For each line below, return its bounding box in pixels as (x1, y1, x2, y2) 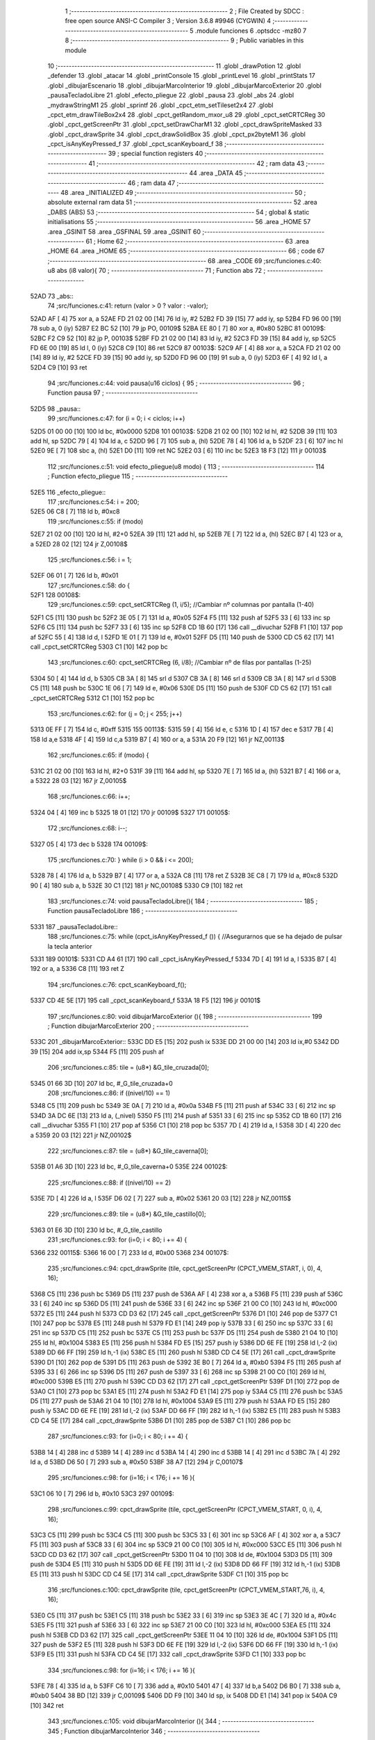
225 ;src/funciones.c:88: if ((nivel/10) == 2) (47, 1178, 172, 1187)
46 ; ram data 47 (127, 178, 176, 187)
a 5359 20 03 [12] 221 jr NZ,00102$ (30, 1131, 132, 1139)
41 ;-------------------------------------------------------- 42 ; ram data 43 (88, 159, 305, 167)
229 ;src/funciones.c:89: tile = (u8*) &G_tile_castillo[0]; (47, 1210, 206, 1218)
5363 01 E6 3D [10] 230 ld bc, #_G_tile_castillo (30, 1226, 162, 1234)
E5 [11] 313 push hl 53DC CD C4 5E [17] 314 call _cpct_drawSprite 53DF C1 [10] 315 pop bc (30, 1569, 289, 1578)
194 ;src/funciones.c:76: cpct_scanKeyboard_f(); (47, 980, 187, 988)
